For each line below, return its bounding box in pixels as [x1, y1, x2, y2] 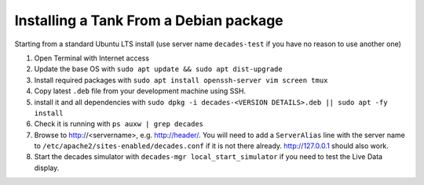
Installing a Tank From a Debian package [14, 12, 284, 29]
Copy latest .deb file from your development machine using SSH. [34, 86, 247, 96]
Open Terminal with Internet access [34, 53, 149, 63]
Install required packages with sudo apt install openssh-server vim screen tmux [34, 75, 328, 85]
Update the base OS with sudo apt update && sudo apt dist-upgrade [34, 64, 283, 74]
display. [34, 163, 60, 172]
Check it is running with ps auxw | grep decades [34, 119, 204, 129]
